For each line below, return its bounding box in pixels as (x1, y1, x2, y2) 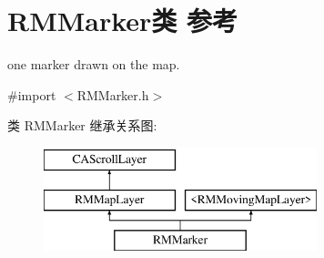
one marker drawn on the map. (7, 55, 180, 74)
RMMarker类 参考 (7, 2, 238, 39)
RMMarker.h (76, 85, 149, 104)
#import (7, 85, 56, 104)
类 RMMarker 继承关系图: (7, 116, 157, 135)
